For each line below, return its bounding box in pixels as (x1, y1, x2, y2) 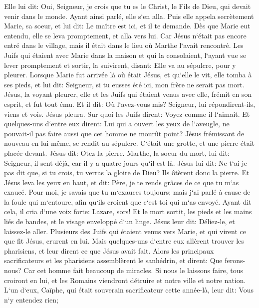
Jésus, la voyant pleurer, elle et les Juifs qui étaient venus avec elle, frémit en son (4, 89, 252, 99)
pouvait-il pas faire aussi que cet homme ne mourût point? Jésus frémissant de (4, 128, 245, 138)
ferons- (225, 255, 246, 266)
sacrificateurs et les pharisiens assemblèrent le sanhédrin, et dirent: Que (4, 255, 223, 266)
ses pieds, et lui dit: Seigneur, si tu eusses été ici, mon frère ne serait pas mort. (4, 79, 245, 89)
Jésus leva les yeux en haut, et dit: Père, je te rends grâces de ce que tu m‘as (4, 177, 239, 187)
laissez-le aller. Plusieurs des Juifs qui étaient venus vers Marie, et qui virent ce (4, 226, 246, 236)
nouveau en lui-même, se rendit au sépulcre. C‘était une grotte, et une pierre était (4, 138, 255, 148)
